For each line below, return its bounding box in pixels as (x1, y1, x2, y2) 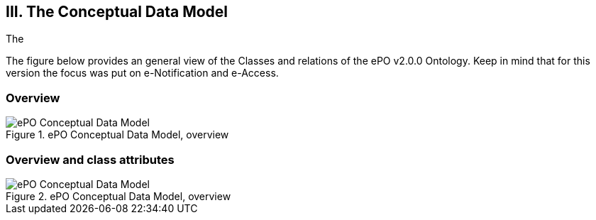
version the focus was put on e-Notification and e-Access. (6, 67, 279, 79)
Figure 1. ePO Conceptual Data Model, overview (6, 128, 229, 141)
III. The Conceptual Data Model (6, 3, 228, 21)
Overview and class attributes (6, 152, 175, 167)
